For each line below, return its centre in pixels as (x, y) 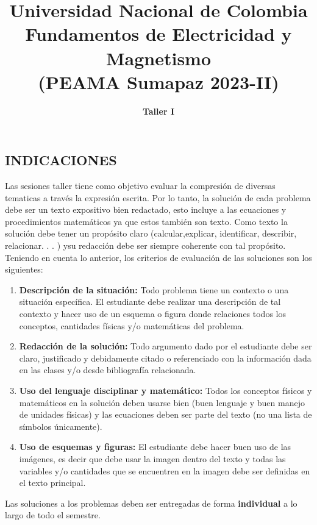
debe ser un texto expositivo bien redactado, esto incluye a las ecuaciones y (146, 209)
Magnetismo (158, 58)
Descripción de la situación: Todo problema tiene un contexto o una (154, 289)
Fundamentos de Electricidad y (158, 34)
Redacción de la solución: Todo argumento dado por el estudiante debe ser (166, 346)
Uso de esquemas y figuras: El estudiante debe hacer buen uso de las (155, 447)
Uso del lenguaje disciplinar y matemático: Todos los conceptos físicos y (166, 390)
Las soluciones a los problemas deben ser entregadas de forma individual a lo (151, 503)
